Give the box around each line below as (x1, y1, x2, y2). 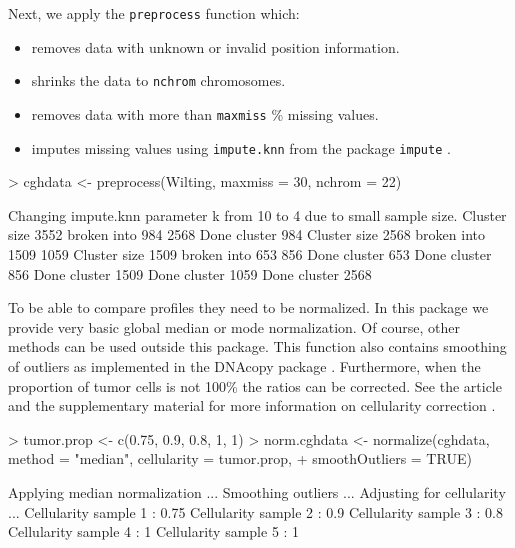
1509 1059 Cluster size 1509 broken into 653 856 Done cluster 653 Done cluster (8, 244, 492, 264)
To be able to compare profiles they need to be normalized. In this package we (8, 297, 489, 318)
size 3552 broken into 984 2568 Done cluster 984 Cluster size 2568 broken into (8, 224, 485, 245)
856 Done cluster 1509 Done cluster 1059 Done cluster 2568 (8, 263, 372, 284)
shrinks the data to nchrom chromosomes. (31, 70, 286, 91)
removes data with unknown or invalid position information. (31, 36, 400, 57)
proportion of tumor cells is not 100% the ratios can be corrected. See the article (8, 375, 502, 396)
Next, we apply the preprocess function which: (8, 3, 300, 23)
